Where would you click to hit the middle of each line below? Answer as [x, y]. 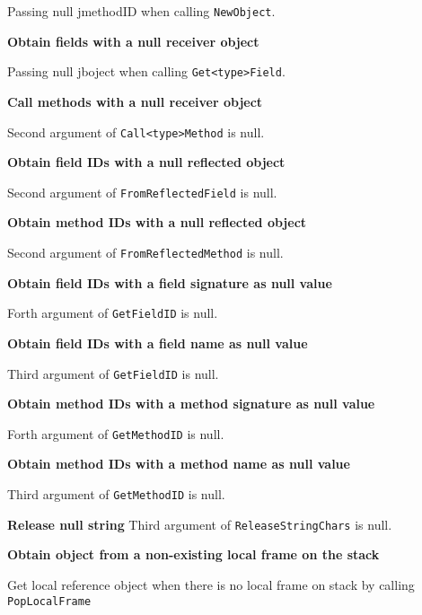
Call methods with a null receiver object [135, 101]
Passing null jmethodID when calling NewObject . [141, 11]
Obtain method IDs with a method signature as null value [191, 404]
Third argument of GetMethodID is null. [116, 494]
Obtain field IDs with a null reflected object [146, 162]
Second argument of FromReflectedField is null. [142, 192]
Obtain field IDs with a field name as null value [158, 343]
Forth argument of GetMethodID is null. [116, 433]
